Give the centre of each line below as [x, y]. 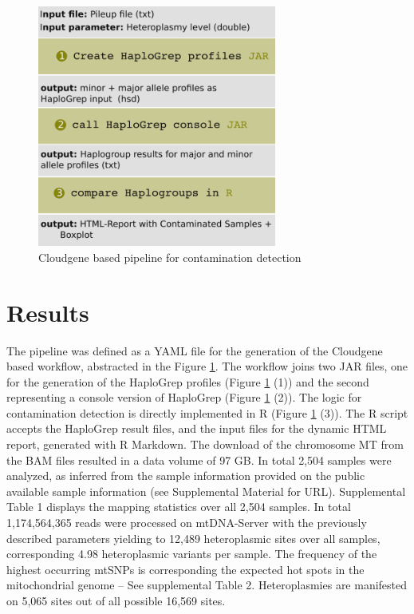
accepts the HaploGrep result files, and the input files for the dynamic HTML [197, 428]
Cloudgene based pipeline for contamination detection [170, 257]
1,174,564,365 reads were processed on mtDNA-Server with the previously [187, 523]
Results [48, 312]
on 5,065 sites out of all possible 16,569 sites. [116, 600]
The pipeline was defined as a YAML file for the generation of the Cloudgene [195, 350]
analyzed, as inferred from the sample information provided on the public [186, 475]
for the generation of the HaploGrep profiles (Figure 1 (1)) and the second [188, 381]
